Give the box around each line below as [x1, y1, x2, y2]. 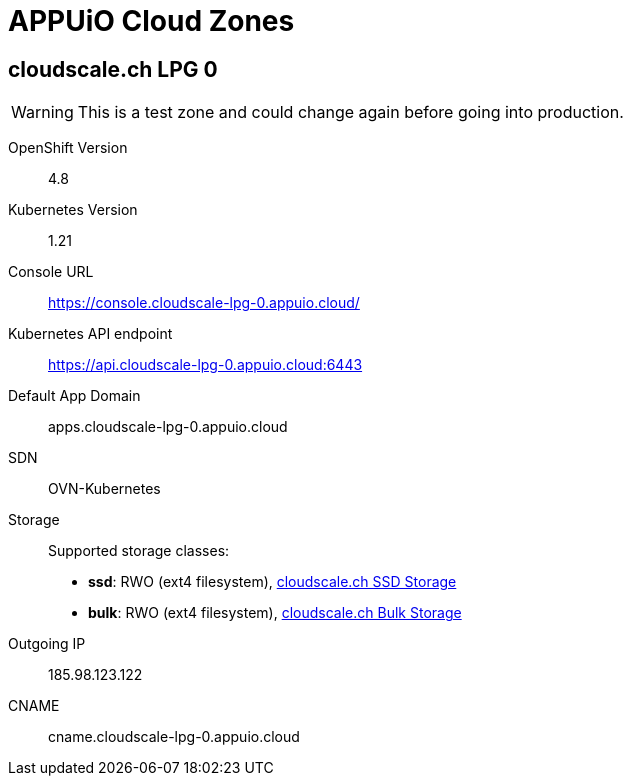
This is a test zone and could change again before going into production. [77, 102, 624, 123]
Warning [11, 102, 74, 123]
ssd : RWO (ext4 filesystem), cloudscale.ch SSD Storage [88, 573, 457, 591]
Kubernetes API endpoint [8, 325, 173, 343]
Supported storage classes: [48, 542, 230, 560]
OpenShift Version [8, 139, 128, 157]
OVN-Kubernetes [48, 480, 161, 498]
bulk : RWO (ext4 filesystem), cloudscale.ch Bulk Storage [88, 604, 462, 622]
